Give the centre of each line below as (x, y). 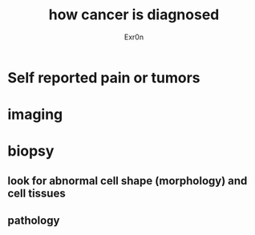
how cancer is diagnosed (134, 15)
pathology (34, 221)
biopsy (31, 151)
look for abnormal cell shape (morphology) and (127, 181)
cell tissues (36, 193)
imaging (35, 115)
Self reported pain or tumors (104, 77)
